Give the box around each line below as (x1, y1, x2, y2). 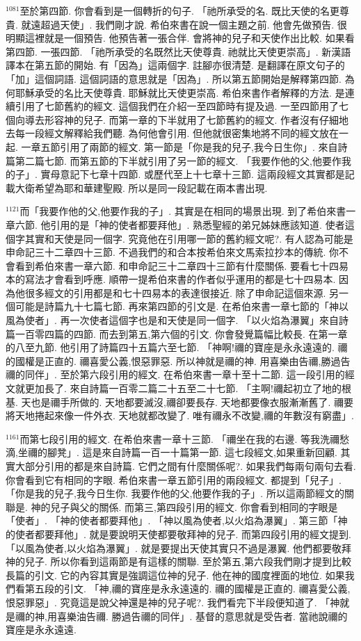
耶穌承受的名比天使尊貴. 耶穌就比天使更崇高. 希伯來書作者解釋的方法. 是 (15, 85, 345, 99)
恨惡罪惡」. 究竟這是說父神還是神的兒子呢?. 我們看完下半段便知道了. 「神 (6, 594, 340, 609)
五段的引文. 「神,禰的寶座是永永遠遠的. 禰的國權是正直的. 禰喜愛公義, (34, 581, 351, 596)
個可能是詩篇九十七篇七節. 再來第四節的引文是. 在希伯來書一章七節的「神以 (6, 299, 349, 314)
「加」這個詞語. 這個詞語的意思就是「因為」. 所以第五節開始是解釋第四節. (6, 71, 342, 86)
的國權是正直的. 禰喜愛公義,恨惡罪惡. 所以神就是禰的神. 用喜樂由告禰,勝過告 (6, 353, 351, 368)
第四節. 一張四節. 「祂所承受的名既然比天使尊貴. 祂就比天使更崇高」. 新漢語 (6, 44, 351, 58)
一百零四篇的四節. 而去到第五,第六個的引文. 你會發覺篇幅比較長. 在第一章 (15, 326, 348, 341)
